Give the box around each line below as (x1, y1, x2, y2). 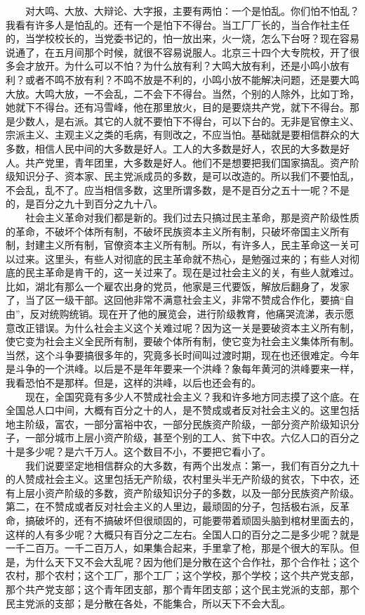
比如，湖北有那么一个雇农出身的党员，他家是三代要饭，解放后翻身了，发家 (6, 278, 350, 293)
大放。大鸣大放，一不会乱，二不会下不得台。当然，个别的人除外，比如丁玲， (6, 86, 359, 101)
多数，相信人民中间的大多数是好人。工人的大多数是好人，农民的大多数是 (6, 141, 340, 155)
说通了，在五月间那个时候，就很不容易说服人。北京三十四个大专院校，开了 (6, 44, 350, 59)
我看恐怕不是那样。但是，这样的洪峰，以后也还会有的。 (6, 375, 261, 390)
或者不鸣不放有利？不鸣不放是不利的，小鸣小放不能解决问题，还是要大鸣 (25, 72, 359, 86)
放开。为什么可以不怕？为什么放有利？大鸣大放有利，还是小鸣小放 (34, 58, 340, 73)
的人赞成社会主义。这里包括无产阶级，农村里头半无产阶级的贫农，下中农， (6, 472, 350, 486)
